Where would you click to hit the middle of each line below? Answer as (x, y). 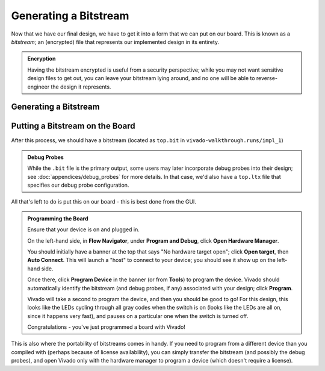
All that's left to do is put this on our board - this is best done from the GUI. (104, 202)
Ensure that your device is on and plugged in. (83, 229)
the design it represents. (81, 87)
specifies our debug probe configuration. (78, 185)
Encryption (42, 59)
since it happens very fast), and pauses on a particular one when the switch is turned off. (138, 316)
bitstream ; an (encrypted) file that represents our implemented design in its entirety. (115, 42)
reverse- (267, 78)
